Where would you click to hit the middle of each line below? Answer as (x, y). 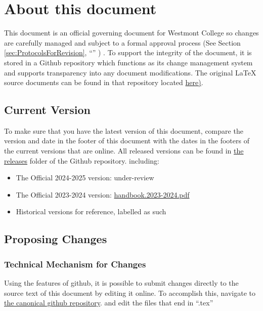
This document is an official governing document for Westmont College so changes (131, 33)
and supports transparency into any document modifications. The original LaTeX (130, 72)
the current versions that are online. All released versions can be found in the (124, 151)
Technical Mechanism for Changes (75, 264)
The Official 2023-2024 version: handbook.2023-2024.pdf (103, 194)
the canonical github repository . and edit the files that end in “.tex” (109, 303)
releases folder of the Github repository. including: (82, 160)
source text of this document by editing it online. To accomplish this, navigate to (130, 293)
